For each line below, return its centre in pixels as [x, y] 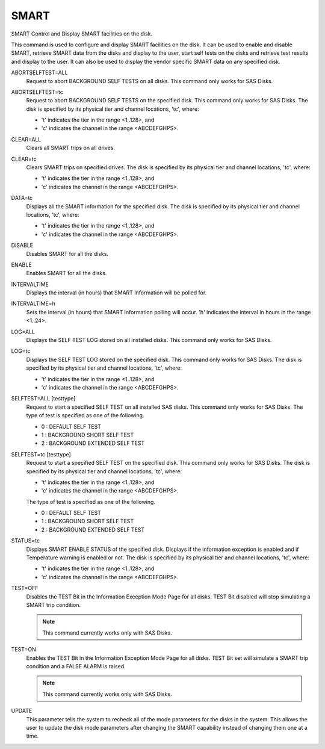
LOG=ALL [23, 332]
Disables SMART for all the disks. [67, 253]
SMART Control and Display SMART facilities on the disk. [82, 34]
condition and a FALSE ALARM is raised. [76, 666]
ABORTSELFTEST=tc [37, 92]
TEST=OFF [25, 588]
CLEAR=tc [24, 159]
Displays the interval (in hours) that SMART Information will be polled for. [116, 293]
